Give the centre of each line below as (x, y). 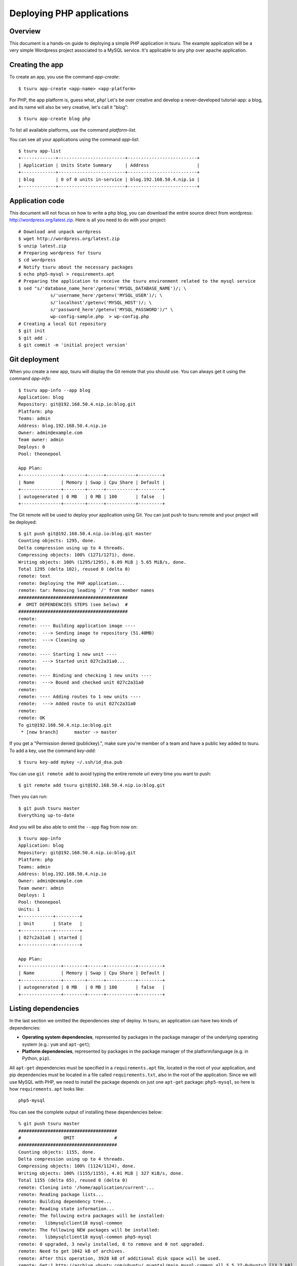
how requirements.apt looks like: (47, 1089)
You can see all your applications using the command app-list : (74, 139)
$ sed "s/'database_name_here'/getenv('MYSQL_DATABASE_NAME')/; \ (102, 288)
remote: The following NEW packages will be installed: (89, 1230)
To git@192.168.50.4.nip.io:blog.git (65, 725)
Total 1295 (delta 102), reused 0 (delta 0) (75, 569)
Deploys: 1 (32, 895)
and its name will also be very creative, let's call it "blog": (69, 107)
